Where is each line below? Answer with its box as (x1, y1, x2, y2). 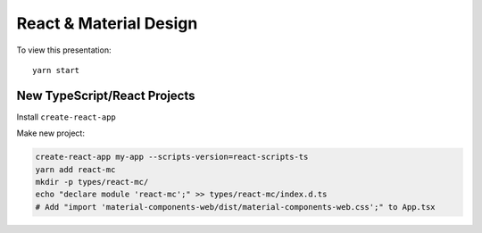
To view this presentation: (16, 45, 112, 55)
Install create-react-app (16, 112, 116, 122)
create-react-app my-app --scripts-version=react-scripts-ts (35, 152, 309, 162)
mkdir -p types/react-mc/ (35, 177, 149, 187)
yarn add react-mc (35, 164, 116, 174)
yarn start (32, 65, 80, 75)
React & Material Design (16, 13, 198, 33)
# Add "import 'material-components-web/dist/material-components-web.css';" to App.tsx (35, 202, 436, 212)
